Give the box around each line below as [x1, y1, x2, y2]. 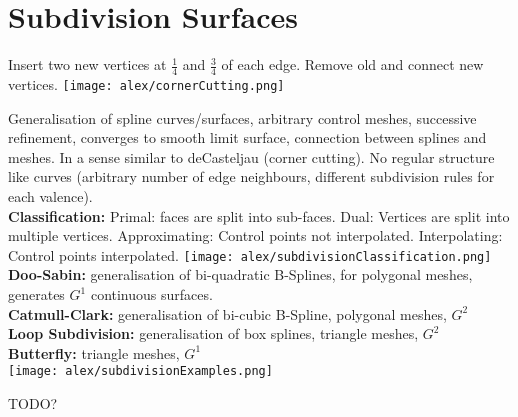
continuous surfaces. [90, 284, 213, 305]
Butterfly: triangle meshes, [8, 342, 180, 363]
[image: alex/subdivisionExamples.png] [8, 364, 273, 379]
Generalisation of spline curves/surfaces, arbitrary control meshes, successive [8, 107, 477, 128]
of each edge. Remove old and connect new [221, 54, 484, 75]
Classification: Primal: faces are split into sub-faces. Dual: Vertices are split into [8, 205, 510, 226]
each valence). [8, 185, 93, 206]
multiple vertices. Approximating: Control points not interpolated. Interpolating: [8, 225, 503, 246]
